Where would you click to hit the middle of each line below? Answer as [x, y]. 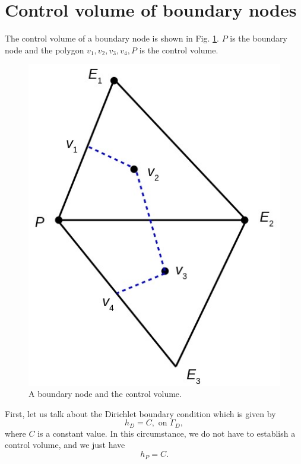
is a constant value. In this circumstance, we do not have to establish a [167, 433]
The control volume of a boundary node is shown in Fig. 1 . [112, 38]
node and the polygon [45, 50]
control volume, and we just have [65, 445]
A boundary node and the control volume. [105, 394]
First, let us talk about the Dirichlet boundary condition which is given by [140, 413]
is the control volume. [179, 50]
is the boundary [259, 38]
